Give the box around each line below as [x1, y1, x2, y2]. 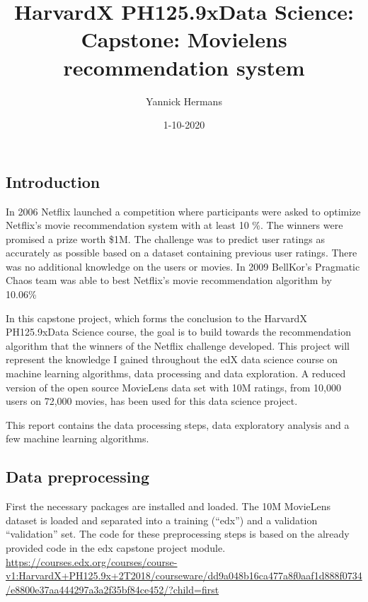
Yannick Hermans [146, 93, 222, 108]
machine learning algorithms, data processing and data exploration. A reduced [6, 366, 346, 381]
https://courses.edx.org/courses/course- [6, 554, 178, 569]
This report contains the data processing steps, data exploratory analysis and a [6, 417, 350, 432]
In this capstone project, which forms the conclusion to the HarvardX [6, 310, 307, 325]
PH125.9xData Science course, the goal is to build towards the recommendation [6, 324, 351, 339]
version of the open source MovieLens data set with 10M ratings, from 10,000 [6, 379, 341, 394]
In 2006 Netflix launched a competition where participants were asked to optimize [6, 203, 361, 218]
